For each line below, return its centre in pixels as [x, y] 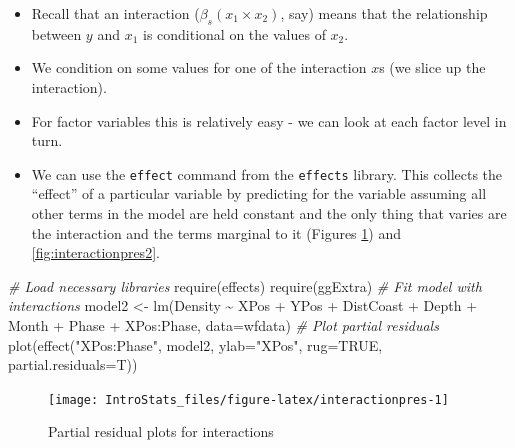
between [56, 33]
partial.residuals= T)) [73, 364]
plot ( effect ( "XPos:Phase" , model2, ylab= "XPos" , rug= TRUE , [195, 344]
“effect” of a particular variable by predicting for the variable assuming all [259, 193]
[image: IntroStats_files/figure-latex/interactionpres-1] [248, 399]
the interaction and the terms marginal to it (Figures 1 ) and [216, 232]
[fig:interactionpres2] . [95, 252]
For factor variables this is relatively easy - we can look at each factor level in [269, 120]
